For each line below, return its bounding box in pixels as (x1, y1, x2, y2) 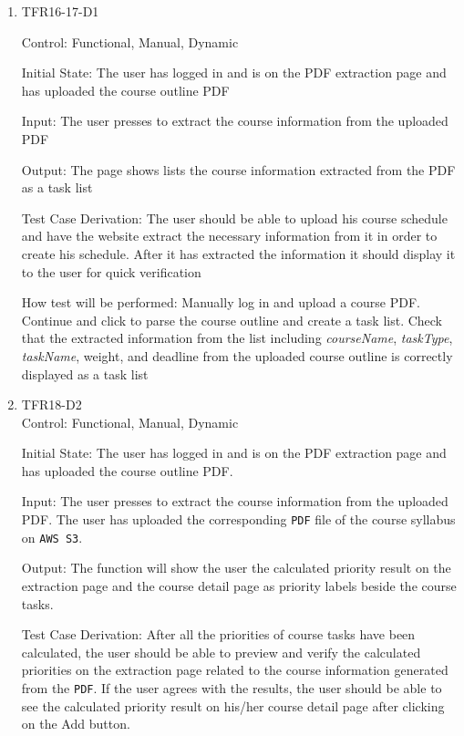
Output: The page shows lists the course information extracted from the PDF (21, 160, 456, 179)
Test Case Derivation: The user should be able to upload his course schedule (21, 208, 448, 227)
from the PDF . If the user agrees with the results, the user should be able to (21, 678, 442, 697)
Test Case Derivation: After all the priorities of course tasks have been (21, 625, 416, 644)
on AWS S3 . (21, 527, 83, 546)
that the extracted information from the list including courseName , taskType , (21, 328, 453, 347)
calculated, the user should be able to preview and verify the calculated (21, 642, 421, 661)
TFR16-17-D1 (21, 2, 99, 20)
